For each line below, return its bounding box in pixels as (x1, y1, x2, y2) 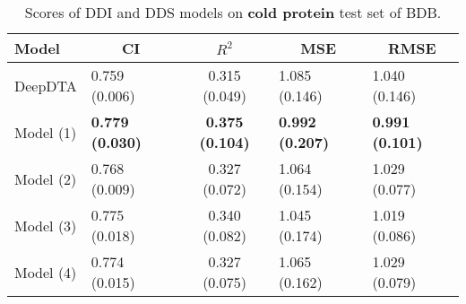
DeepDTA (14, 74, 77, 96)
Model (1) (14, 121, 77, 143)
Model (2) (14, 168, 77, 189)
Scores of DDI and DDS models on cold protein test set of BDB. (24, 2, 442, 22)
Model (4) (14, 261, 77, 282)
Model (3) (14, 214, 77, 236)
